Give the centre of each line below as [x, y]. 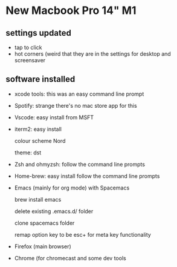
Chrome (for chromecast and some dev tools [70, 258]
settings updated [39, 33]
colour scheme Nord [40, 140]
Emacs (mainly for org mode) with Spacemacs [72, 188]
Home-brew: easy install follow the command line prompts [87, 176]
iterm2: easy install [38, 129]
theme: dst [28, 153]
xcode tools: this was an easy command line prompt [79, 94]
